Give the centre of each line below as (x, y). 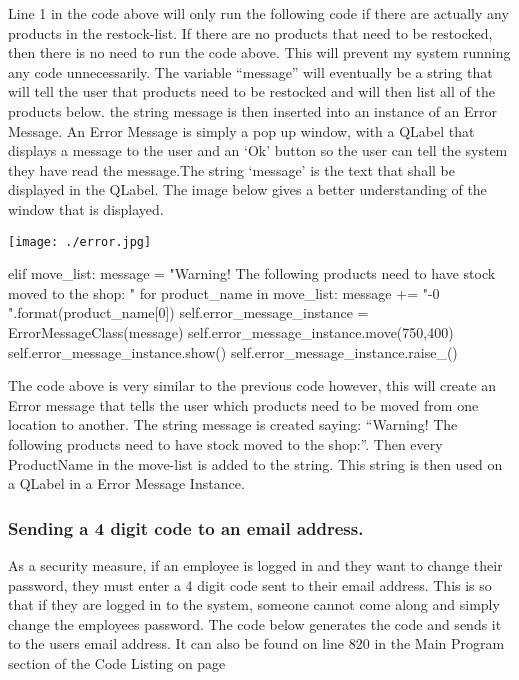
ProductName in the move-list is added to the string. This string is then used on (255, 463)
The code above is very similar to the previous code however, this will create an (252, 385)
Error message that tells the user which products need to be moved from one (243, 404)
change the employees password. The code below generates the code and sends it (255, 623)
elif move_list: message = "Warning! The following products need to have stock (252, 273)
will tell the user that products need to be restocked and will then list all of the (251, 91)
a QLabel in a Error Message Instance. (126, 483)
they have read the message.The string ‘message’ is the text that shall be (231, 169)
